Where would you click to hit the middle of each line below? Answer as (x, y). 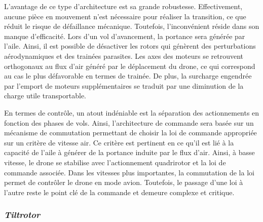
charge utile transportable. (45, 96)
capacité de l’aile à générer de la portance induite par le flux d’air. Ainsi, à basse (129, 152)
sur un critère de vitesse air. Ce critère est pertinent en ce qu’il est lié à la (119, 142)
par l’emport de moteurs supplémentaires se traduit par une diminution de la (124, 85)
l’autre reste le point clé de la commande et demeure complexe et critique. (119, 192)
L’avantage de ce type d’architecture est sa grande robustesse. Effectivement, (123, 6)
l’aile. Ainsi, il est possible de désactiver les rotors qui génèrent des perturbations (130, 46)
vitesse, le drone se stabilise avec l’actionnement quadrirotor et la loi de (115, 162)
